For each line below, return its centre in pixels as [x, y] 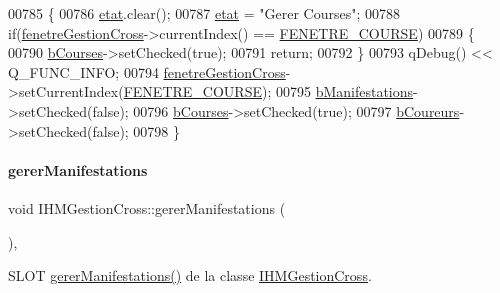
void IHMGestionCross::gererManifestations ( [147, 207]
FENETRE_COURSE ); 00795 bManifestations [268, 91]
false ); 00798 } [136, 130]
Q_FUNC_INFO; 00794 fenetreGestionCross [147, 71]
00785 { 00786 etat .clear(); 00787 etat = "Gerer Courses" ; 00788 [204, 13]
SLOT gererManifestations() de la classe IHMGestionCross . [190, 275]
